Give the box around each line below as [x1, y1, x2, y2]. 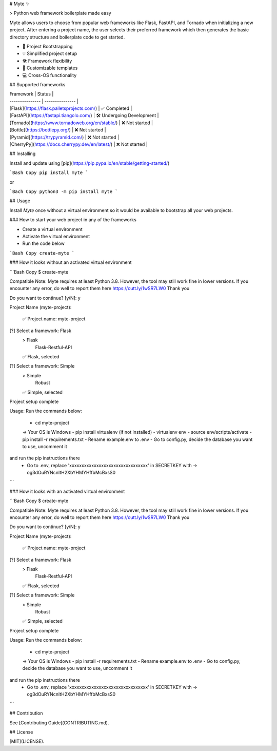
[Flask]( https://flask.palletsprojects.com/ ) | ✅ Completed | [9, 105, 132, 111]
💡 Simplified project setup [22, 50, 77, 56]
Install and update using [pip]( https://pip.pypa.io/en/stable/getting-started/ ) [9, 160, 170, 166]
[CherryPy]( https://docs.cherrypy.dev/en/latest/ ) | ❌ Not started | [9, 141, 148, 147]
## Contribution [9, 710, 43, 716]
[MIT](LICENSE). [9, 738, 45, 744]
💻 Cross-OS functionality [22, 72, 77, 78]
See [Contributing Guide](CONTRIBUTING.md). [9, 719, 109, 726]
